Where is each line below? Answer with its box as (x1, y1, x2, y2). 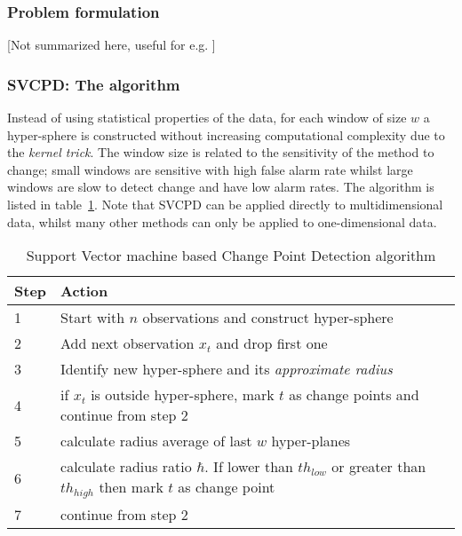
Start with (60, 307, 125, 328)
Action (60, 280, 108, 302)
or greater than (331, 456, 426, 477)
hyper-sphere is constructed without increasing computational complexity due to (7, 125, 445, 144)
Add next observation (60, 333, 195, 354)
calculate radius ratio (60, 456, 192, 477)
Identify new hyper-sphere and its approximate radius (60, 359, 393, 380)
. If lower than (204, 456, 293, 477)
